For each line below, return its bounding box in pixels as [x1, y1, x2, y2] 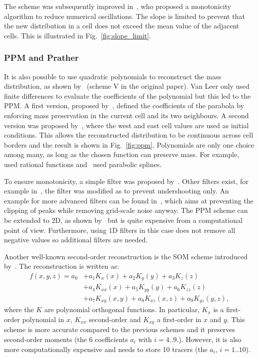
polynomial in [22, 314, 64, 324]
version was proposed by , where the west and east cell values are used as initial [4, 120, 249, 130]
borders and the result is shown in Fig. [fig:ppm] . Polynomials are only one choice [4, 139, 255, 150]
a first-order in [157, 314, 202, 324]
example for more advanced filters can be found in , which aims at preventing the [4, 195, 254, 205]
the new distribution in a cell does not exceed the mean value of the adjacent [4, 20, 240, 31]
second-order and [89, 314, 141, 324]
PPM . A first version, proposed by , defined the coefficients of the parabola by [4, 100, 244, 111]
